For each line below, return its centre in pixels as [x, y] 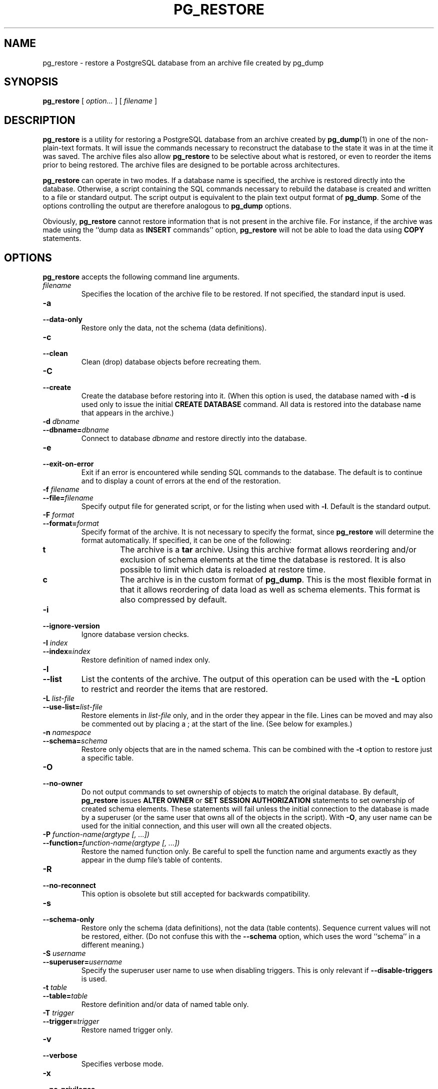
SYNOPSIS [31, 82]
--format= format [71, 523]
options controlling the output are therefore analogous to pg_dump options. [167, 206]
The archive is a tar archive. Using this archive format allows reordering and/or [268, 550]
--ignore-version [71, 626]
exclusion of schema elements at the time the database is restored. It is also [263, 560]
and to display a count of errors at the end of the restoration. [181, 481]
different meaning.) [113, 945]
